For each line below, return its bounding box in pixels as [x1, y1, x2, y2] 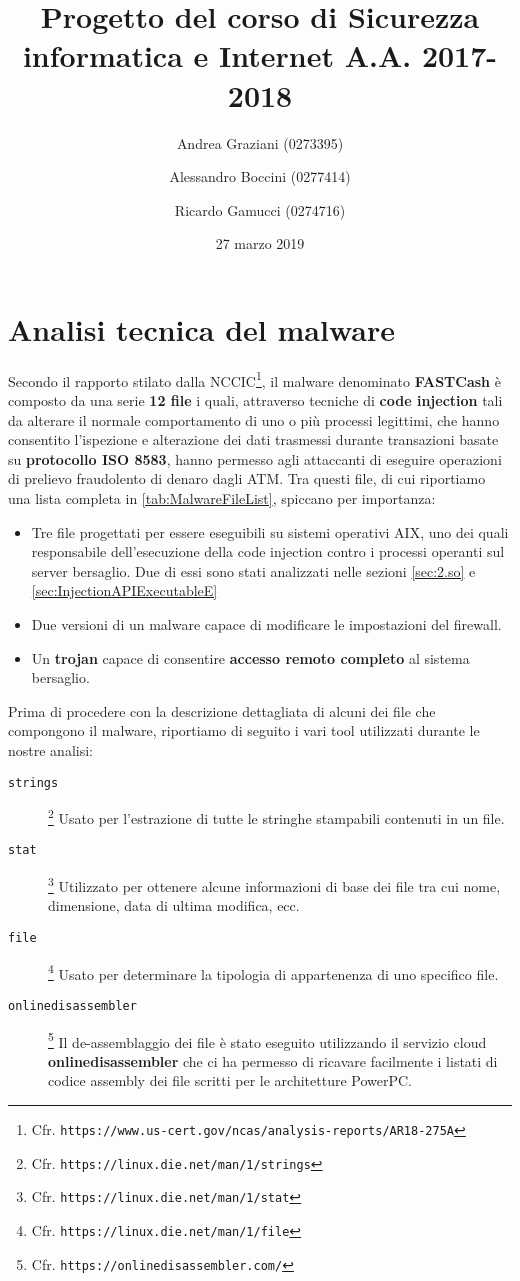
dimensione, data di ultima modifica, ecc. [48, 895, 300, 916]
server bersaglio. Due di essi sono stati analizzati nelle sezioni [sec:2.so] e [31, 560, 476, 581]
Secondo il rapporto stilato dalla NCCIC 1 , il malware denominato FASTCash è [8, 367, 501, 391]
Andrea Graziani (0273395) [176, 132, 344, 153]
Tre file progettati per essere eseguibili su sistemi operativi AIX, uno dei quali [31, 521, 509, 542]
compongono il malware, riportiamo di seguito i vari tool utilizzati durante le [8, 720, 480, 741]
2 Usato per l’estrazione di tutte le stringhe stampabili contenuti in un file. [48, 805, 505, 828]
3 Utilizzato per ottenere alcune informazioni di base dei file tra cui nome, [48, 873, 501, 896]
